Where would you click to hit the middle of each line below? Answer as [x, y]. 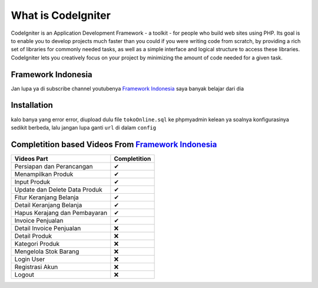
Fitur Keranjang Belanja [47, 197]
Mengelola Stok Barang [47, 251]
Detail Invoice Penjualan [48, 228]
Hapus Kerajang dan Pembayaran [61, 213]
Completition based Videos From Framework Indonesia [114, 144]
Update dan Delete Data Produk [58, 190]
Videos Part [31, 158]
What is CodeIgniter [61, 15]
